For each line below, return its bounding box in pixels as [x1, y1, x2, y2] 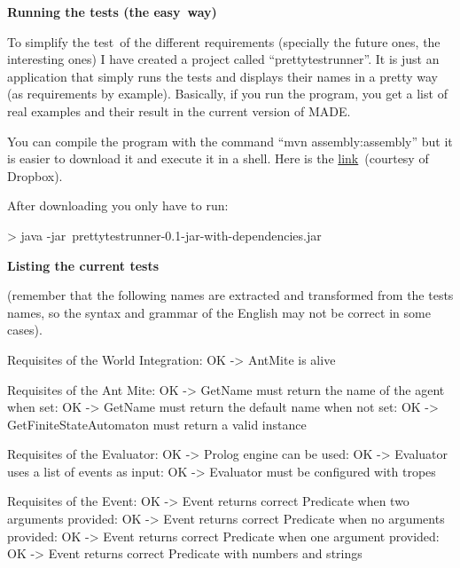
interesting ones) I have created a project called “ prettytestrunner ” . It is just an [7, 50, 440, 68]
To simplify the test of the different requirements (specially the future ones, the [7, 32, 441, 51]
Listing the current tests [7, 256, 160, 274]
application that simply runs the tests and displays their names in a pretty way [7, 67, 438, 85]
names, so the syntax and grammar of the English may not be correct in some [7, 303, 431, 321]
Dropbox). [7, 166, 63, 185]
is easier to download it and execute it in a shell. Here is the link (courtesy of [7, 149, 429, 168]
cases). [7, 320, 43, 339]
